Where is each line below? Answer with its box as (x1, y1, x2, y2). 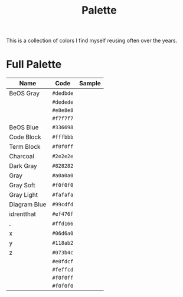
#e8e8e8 (52, 107, 74, 114)
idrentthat (9, 210, 37, 218)
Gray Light (9, 191, 38, 199)
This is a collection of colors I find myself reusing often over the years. (6, 37, 178, 44)
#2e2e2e (52, 153, 74, 160)
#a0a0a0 (52, 173, 74, 179)
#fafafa (52, 191, 74, 199)
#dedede (52, 99, 74, 106)
